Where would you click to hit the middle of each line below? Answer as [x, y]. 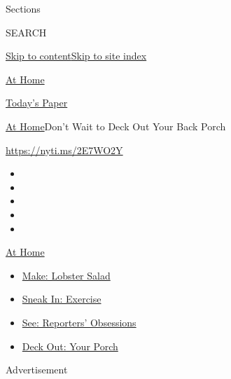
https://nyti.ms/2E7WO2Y [64, 150]
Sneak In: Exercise [62, 299]
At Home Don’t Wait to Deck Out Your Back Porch [116, 126]
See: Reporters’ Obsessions [79, 322]
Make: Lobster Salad [66, 275]
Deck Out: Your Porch [70, 346]
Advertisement [37, 370]
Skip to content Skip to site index [76, 56]
